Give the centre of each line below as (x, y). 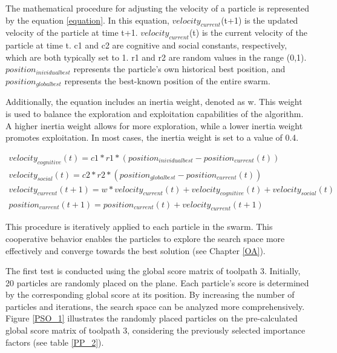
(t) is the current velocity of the (248, 32)
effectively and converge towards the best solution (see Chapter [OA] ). (136, 250)
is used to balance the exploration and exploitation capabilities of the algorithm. (155, 114)
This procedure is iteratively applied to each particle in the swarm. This (139, 227)
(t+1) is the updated (260, 20)
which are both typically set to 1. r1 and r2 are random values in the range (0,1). (156, 57)
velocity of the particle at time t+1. (72, 32)
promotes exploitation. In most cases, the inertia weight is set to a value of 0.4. (152, 137)
